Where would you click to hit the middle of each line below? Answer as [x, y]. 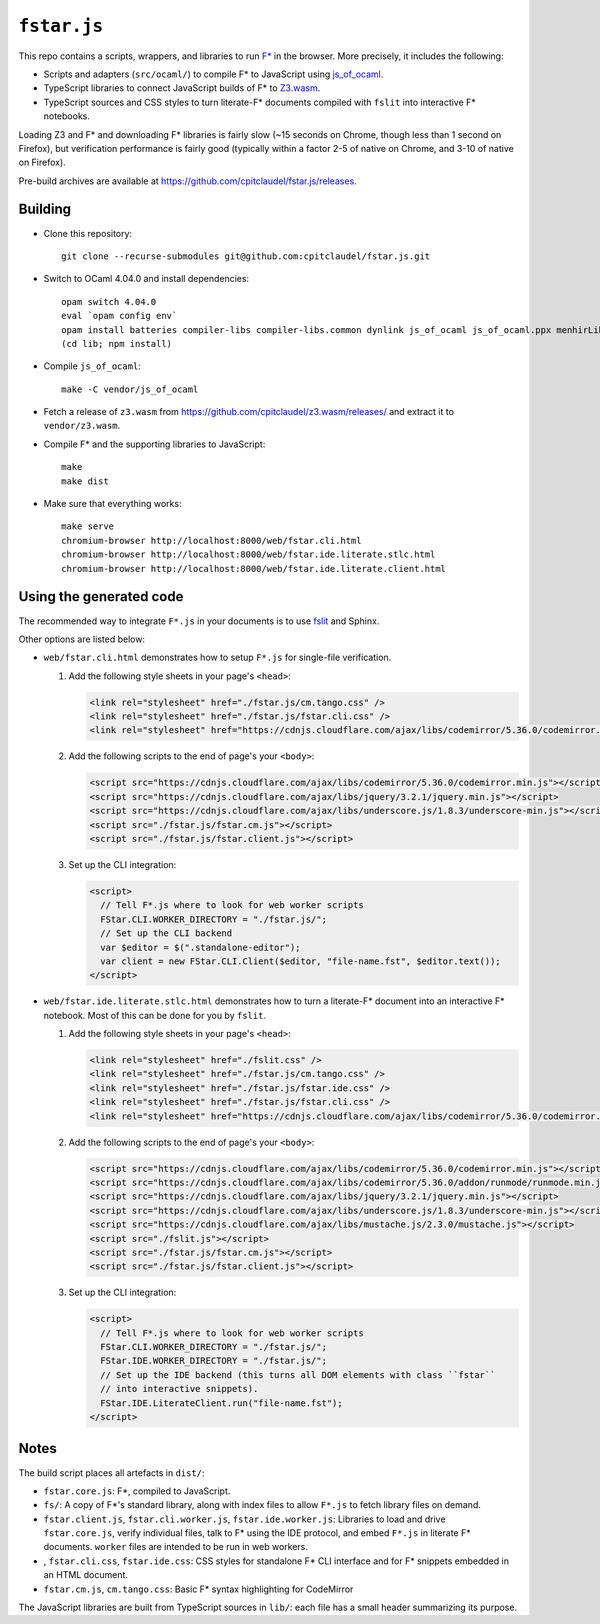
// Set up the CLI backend [166, 933]
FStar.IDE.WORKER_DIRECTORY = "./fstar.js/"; [213, 1361]
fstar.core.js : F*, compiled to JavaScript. [137, 1491]
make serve [88, 526]
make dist [85, 481]
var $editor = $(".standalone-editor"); [200, 947]
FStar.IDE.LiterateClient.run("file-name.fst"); [222, 1403]
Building [45, 209]
